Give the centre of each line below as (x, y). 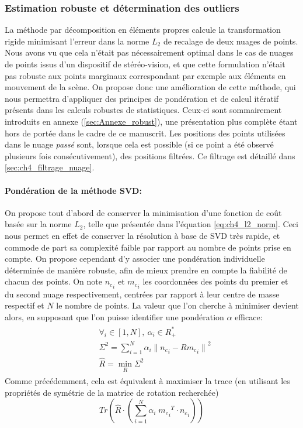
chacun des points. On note (53, 281)
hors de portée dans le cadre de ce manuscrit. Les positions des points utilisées (145, 133)
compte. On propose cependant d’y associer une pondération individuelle (135, 258)
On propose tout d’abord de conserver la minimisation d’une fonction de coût (143, 212)
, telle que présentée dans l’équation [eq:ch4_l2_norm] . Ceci (191, 224)
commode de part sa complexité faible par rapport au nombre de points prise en (148, 247)
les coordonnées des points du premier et (215, 281)
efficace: (249, 316)
